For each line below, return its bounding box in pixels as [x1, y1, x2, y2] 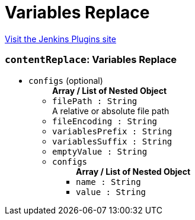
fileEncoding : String [52, 116, 158, 126]
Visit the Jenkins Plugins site [5, 33, 116, 44]
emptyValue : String [52, 146, 148, 156]
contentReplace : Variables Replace [5, 54, 177, 66]
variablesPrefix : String [52, 126, 172, 136]
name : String [76, 177, 141, 187]
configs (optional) [28, 75, 103, 86]
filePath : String [52, 96, 138, 106]
